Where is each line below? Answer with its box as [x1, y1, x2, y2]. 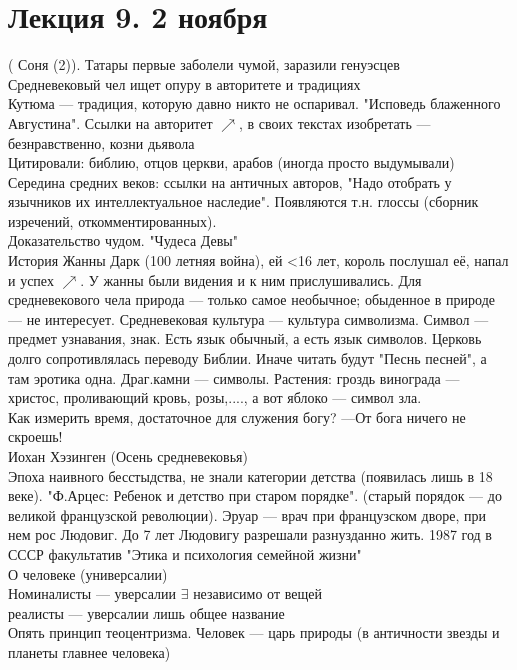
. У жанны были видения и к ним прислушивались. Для [80, 269, 422, 290]
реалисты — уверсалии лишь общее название [8, 602, 285, 623]
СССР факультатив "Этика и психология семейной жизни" [8, 543, 362, 564]
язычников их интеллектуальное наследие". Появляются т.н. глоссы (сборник [8, 191, 479, 212]
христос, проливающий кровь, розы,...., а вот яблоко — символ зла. [8, 387, 422, 408]
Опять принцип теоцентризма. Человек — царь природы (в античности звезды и [8, 622, 500, 643]
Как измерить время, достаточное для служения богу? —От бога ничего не [8, 406, 466, 427]
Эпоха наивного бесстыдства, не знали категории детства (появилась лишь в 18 [8, 465, 493, 486]
